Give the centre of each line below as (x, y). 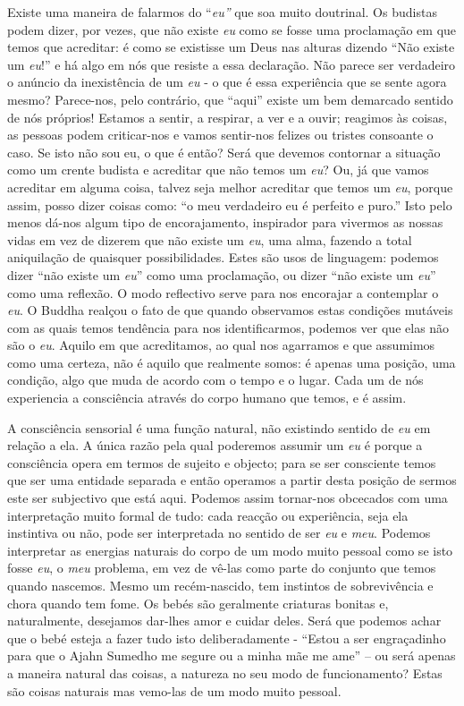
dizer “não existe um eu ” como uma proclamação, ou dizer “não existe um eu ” (222, 274)
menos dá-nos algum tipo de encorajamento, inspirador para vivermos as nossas (225, 222)
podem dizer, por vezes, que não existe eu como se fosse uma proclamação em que (232, 29)
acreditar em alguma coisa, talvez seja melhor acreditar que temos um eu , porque (230, 187)
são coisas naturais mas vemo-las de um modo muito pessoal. (174, 690)
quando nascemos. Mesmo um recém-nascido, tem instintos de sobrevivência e (220, 585)
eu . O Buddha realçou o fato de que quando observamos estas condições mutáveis (230, 310)
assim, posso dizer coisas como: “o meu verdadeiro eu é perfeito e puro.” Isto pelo (230, 204)
